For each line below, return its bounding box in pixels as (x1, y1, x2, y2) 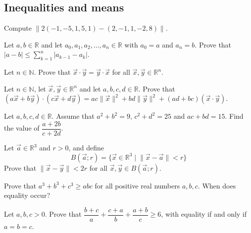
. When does (198, 180, 236, 190)
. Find (225, 111, 244, 121)
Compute (4, 23, 32, 33)
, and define (68, 142, 104, 153)
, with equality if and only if (161, 209, 247, 219)
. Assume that (51, 111, 95, 121)
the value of (4, 123, 40, 133)
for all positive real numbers (95, 180, 180, 190)
